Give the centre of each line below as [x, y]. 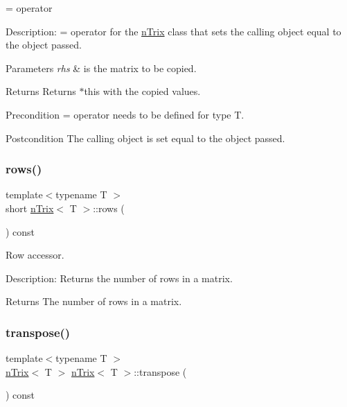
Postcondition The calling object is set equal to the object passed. [145, 138]
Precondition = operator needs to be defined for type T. [125, 114]
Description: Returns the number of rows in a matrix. [119, 278]
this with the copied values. [142, 91]
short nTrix [30, 208]
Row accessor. [35, 255]
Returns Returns [41, 91]
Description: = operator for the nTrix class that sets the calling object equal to [173, 31]
